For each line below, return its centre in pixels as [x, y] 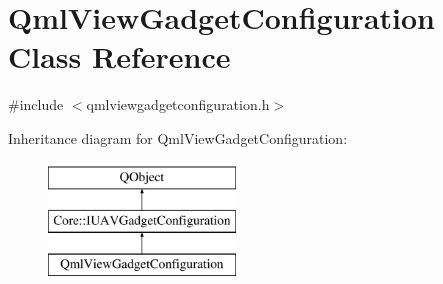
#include [36, 104]
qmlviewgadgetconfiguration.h [178, 104]
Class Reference [119, 56]
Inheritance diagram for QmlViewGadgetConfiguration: [178, 137]
